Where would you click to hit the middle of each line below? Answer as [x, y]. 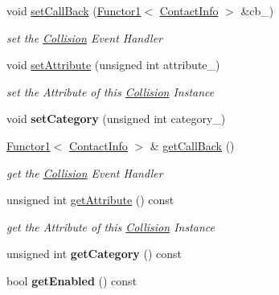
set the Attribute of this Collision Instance [111, 91]
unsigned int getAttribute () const [90, 200]
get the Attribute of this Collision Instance [111, 226]
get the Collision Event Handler [85, 172]
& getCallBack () [192, 145]
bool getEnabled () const [72, 280]
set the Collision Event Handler [85, 37]
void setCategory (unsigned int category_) [116, 119]
